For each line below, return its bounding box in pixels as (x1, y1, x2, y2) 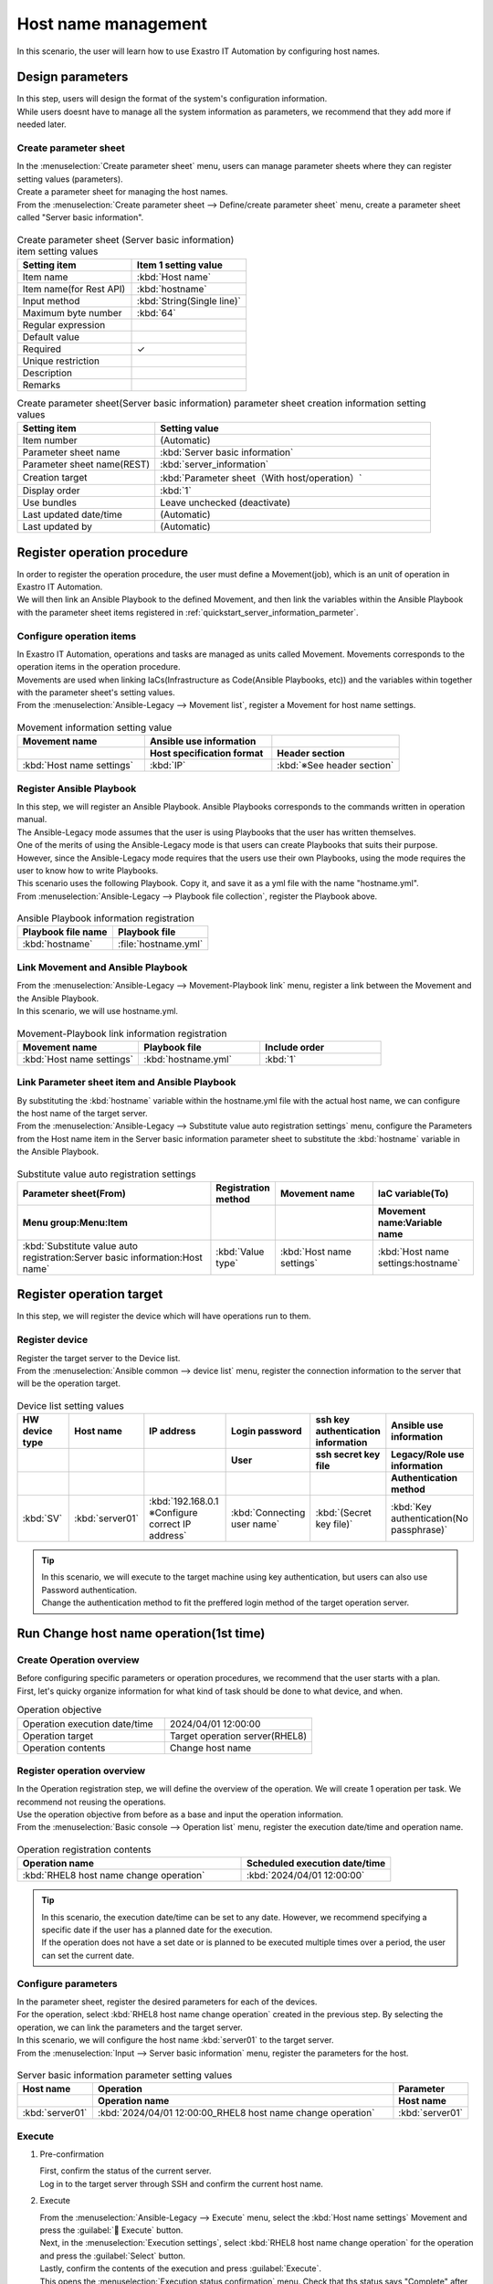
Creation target (22, 471, 88, 484)
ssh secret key (315, 1448, 381, 1461)
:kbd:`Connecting (230, 1507, 306, 1519)
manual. (16, 814, 47, 825)
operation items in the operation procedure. (16, 661, 182, 672)
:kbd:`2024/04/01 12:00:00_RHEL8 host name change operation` (97, 2107, 375, 2120)
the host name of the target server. (16, 1107, 148, 1118)
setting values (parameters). (16, 174, 123, 185)
